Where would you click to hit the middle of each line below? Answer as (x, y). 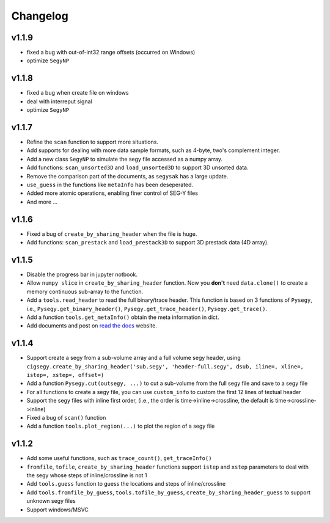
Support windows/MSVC (57, 510)
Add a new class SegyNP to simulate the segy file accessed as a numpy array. (125, 159)
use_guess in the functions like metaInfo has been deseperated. (110, 185)
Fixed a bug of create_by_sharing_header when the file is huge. (112, 234)
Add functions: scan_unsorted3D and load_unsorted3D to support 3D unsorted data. (137, 167)
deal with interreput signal (59, 101)
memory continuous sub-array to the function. (85, 291)
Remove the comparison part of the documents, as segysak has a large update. (127, 176)
